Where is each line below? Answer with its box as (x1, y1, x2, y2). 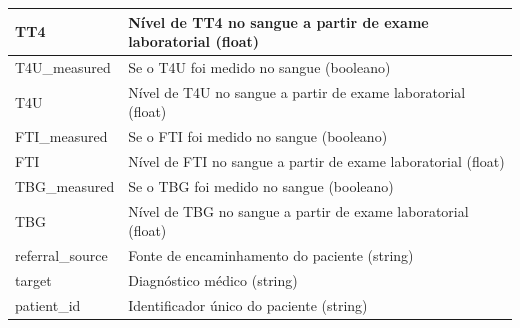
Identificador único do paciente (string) (128, 294, 368, 315)
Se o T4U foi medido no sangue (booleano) (128, 56, 391, 77)
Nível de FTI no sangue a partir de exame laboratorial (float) (128, 151, 505, 172)
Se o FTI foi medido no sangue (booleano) (128, 126, 388, 147)
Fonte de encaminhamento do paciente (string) (128, 245, 414, 266)
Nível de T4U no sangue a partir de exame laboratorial (128, 81, 466, 102)
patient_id (15, 294, 81, 315)
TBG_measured (15, 175, 115, 196)
